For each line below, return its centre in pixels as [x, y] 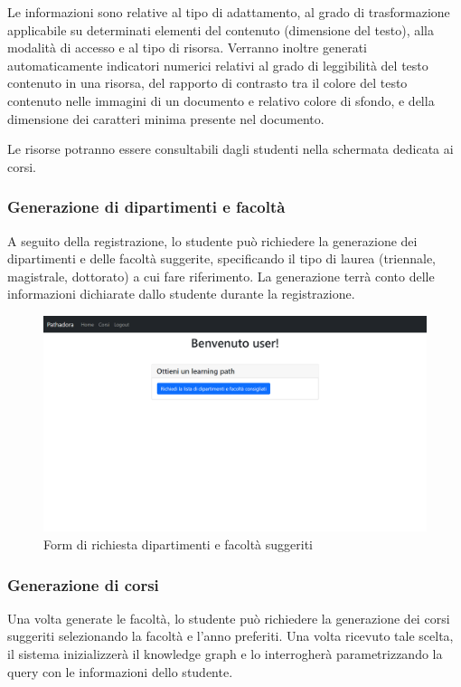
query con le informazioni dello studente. [120, 671]
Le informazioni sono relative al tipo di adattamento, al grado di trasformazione [229, 12]
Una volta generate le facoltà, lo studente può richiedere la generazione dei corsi [229, 618]
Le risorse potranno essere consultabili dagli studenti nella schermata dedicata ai [230, 149]
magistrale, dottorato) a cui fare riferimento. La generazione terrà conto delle [221, 276]
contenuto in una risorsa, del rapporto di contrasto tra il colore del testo [207, 83]
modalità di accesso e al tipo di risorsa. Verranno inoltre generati [187, 48]
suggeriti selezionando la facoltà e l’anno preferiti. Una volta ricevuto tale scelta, [230, 636]
